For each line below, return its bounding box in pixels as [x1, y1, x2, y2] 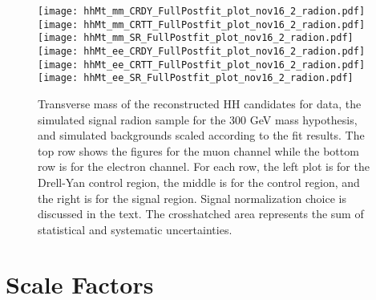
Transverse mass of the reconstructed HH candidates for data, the [38, 95, 362, 111]
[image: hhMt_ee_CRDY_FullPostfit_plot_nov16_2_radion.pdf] [38, 45, 366, 57]
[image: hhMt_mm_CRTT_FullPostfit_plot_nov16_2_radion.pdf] [38, 18, 366, 30]
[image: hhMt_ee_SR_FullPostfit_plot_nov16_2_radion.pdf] [38, 72, 354, 84]
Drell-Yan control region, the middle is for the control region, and [38, 173, 360, 190]
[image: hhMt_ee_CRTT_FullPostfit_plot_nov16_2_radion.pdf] [38, 59, 366, 71]
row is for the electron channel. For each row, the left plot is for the [38, 158, 370, 175]
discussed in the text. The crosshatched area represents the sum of [38, 205, 364, 222]
